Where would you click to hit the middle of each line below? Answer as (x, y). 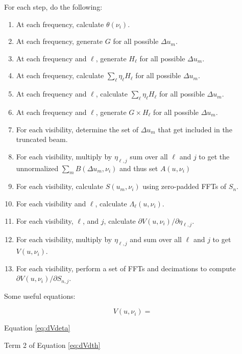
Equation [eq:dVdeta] (37, 328)
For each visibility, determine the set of (77, 129)
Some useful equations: (40, 296)
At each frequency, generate (59, 41)
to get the (214, 156)
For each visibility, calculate (60, 186)
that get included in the (195, 129)
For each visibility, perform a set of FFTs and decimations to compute (126, 268)
